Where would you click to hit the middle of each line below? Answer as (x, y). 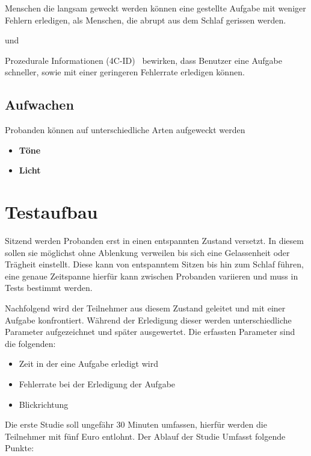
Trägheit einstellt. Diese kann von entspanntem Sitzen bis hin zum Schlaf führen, (154, 264)
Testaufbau (51, 212)
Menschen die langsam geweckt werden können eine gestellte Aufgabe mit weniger (155, 8)
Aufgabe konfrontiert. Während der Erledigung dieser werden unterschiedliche (148, 320)
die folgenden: (30, 343)
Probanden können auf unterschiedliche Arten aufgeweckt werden (125, 130)
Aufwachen (39, 105)
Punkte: (20, 448)
